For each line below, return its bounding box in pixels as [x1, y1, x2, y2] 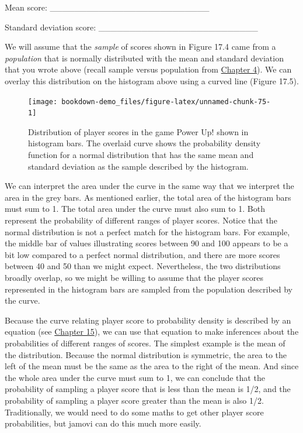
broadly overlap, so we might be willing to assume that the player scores [5, 272, 264, 283]
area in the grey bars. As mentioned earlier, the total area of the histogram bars [5, 191, 291, 203]
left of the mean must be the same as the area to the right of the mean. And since [5, 360, 299, 372]
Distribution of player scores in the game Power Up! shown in [28, 125, 249, 138]
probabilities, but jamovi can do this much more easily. [5, 417, 201, 429]
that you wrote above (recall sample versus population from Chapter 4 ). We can [5, 63, 292, 75]
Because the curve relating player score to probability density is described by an [5, 314, 291, 326]
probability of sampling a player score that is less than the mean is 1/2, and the [5, 383, 291, 395]
